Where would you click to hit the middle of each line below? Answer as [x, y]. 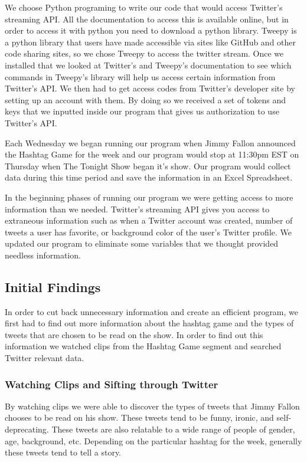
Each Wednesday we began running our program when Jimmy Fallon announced [150, 142]
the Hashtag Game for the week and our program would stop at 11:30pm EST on [152, 154]
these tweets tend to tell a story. [63, 452]
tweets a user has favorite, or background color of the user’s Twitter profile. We [148, 232]
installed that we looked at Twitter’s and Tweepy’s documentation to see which [148, 65]
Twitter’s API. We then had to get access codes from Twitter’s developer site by [150, 88]
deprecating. [27, 429]
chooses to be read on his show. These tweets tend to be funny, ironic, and [139, 417]
